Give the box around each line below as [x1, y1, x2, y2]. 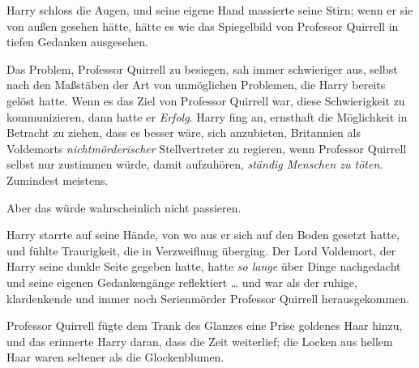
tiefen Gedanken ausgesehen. [6, 33, 148, 50]
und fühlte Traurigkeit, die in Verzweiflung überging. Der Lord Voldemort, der [6, 242, 396, 259]
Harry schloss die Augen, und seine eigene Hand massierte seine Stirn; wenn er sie [6, 2, 413, 18]
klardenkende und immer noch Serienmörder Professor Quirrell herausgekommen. [6, 289, 410, 306]
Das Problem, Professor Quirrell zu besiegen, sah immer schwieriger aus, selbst [6, 60, 398, 77]
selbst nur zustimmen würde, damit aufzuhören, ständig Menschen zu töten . [6, 156, 383, 173]
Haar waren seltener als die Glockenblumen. [6, 349, 224, 366]
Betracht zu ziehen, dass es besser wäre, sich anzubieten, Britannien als [6, 124, 361, 141]
